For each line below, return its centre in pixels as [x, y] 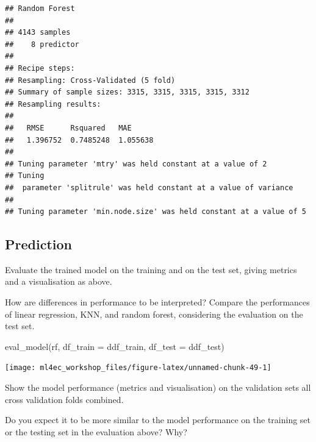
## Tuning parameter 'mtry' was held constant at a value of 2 [136, 164]
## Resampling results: [53, 104]
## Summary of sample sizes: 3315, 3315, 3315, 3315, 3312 [127, 92]
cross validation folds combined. [64, 399]
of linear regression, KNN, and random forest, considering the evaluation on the [154, 314]
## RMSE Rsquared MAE [68, 128]
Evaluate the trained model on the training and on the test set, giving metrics [151, 269]
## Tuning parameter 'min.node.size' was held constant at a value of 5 [156, 212]
